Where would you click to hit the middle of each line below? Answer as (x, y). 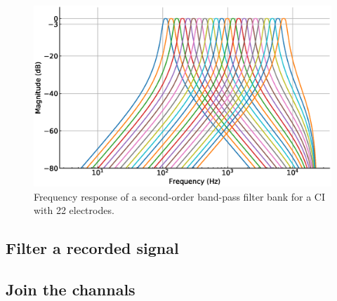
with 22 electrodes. (74, 210)
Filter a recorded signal (92, 248)
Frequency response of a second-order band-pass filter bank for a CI (179, 196)
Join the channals (71, 289)
